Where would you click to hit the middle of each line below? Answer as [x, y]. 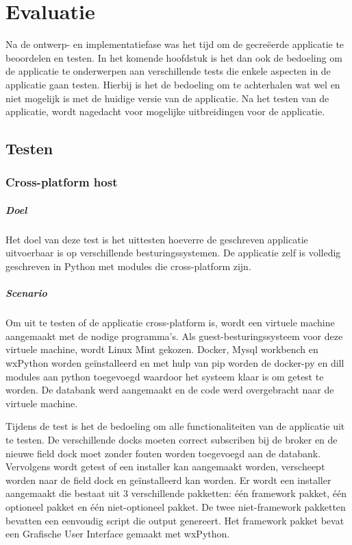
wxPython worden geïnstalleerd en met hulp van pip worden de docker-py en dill [175, 363]
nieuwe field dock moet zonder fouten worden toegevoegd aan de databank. [163, 453]
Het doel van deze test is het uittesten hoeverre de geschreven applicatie [157, 239]
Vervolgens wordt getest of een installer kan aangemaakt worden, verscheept [165, 467]
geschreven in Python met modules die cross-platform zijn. [128, 266]
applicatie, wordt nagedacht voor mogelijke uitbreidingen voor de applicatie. [165, 111]
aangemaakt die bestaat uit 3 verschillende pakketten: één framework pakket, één [176, 493]
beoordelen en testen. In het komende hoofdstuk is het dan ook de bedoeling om [174, 57]
